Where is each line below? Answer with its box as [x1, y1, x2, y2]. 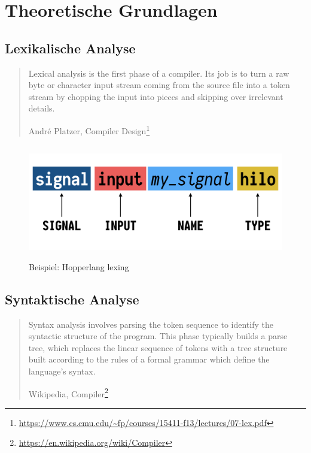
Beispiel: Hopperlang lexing [29, 260, 129, 273]
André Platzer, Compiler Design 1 [28, 122, 150, 137]
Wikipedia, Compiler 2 [28, 385, 108, 400]
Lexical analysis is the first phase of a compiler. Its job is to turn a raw [28, 67, 289, 79]
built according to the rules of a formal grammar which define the [28, 353, 270, 366]
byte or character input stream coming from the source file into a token [28, 78, 290, 91]
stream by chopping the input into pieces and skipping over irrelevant [28, 90, 283, 102]
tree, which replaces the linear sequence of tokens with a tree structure [28, 341, 288, 354]
